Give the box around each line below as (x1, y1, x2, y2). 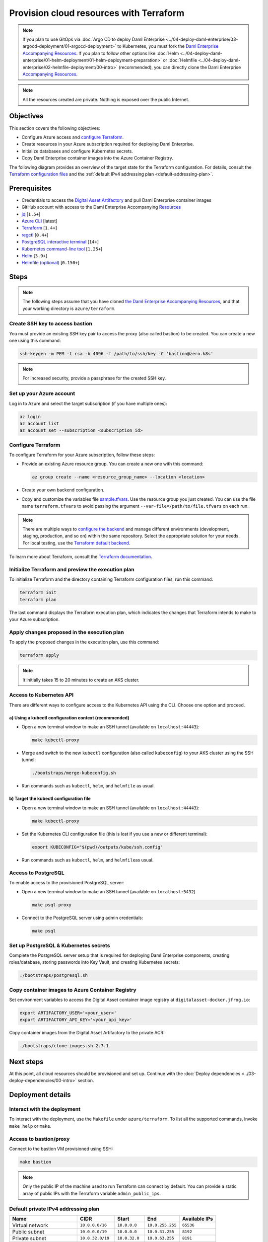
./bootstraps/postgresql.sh (19, 973, 88, 978)
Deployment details (9, 1090, 71, 1099)
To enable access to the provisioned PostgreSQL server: (9, 879, 125, 885)
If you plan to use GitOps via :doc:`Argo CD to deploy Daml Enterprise (22, 36, 165, 42)
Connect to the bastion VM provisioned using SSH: (9, 1146, 113, 1152)
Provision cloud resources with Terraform (9, 7, 185, 18)
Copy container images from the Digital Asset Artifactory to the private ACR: (9, 1030, 165, 1036)
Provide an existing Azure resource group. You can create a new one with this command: (21, 461, 203, 467)
